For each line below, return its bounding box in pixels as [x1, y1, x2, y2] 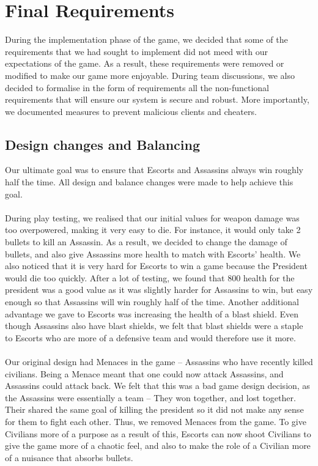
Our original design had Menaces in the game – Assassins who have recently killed [5, 355, 313, 368]
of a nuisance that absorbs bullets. [5, 451, 133, 464]
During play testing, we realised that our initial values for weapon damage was [5, 211, 300, 224]
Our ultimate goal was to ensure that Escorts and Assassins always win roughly [5, 163, 303, 176]
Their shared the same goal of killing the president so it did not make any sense [5, 403, 304, 416]
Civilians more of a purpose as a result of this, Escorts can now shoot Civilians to [5, 427, 311, 440]
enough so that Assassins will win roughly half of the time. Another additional [5, 295, 299, 308]
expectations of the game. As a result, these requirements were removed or [5, 57, 284, 70]
